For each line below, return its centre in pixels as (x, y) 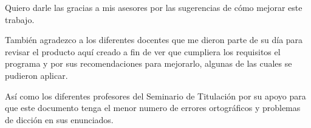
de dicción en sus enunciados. (59, 119)
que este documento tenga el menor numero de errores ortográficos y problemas (153, 108)
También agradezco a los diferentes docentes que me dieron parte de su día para (154, 40)
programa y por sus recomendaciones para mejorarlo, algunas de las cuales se (149, 63)
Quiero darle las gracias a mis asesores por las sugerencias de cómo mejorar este (154, 7)
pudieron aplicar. (36, 75)
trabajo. (20, 19)
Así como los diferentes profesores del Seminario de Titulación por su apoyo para (155, 96)
